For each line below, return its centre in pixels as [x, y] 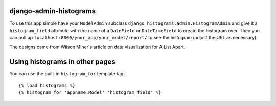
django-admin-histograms [52, 11]
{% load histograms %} [47, 85]
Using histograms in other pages [63, 61]
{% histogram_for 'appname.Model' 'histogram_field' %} [90, 92]
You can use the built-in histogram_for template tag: [67, 73]
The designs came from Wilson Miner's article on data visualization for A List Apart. [97, 47]
